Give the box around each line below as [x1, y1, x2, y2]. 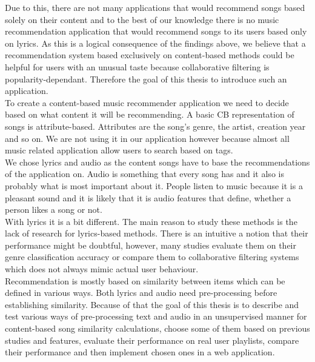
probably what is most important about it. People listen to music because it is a [5, 179, 303, 192]
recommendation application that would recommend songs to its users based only [5, 25, 307, 38]
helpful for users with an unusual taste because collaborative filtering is [5, 60, 270, 73]
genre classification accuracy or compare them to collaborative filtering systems [5, 250, 299, 263]
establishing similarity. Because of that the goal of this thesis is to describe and [5, 298, 299, 310]
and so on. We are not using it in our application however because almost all [5, 132, 290, 144]
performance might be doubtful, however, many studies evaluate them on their [5, 238, 296, 251]
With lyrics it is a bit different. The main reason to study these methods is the [5, 215, 297, 227]
